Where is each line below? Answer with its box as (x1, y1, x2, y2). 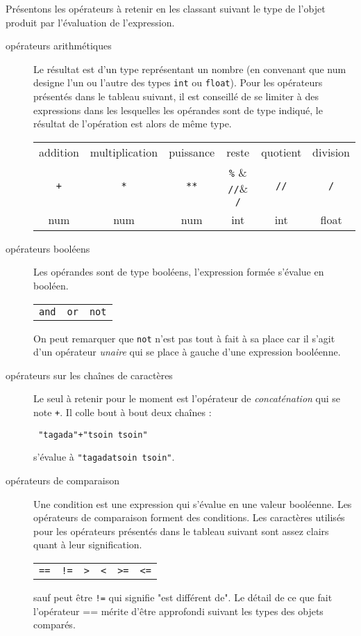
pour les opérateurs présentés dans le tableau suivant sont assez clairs (33, 523, 329, 538)
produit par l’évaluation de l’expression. (6, 15, 175, 29)
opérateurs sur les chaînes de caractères (6, 367, 173, 382)
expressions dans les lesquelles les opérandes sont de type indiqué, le (33, 102, 323, 117)
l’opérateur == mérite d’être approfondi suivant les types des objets (33, 603, 324, 618)
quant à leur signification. (33, 537, 142, 552)
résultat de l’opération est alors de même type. (33, 116, 232, 131)
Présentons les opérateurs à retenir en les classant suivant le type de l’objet (6, 1, 326, 15)
